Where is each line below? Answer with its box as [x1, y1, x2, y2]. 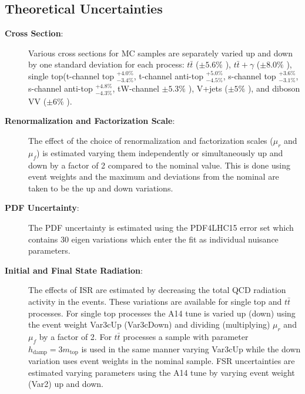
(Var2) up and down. [28, 378, 104, 390]
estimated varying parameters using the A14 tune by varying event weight [28, 366, 295, 378]
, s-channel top [223, 69, 276, 82]
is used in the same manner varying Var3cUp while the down [81, 342, 301, 355]
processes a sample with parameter [123, 330, 249, 342]
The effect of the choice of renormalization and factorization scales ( [28, 134, 273, 147]
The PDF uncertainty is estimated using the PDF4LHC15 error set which [28, 221, 294, 233]
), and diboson [247, 82, 300, 95]
